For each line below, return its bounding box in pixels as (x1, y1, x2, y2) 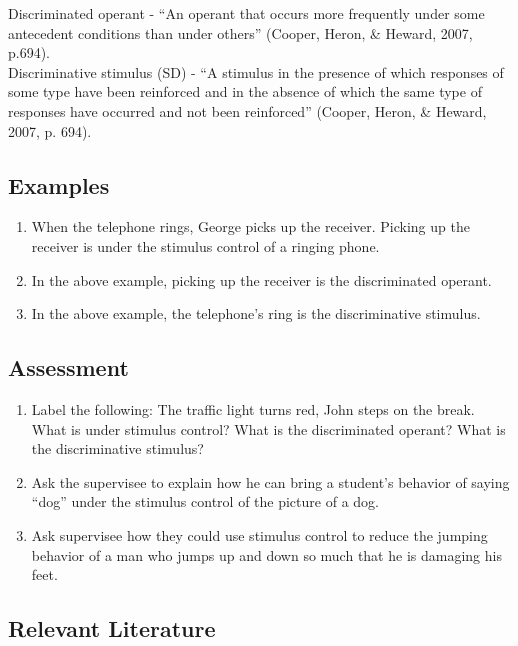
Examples (8, 169, 110, 200)
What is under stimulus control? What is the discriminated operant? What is (31, 418, 506, 439)
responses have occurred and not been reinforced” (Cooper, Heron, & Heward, (8, 100, 487, 121)
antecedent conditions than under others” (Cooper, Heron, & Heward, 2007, (8, 22, 473, 43)
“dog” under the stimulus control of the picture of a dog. (31, 491, 379, 512)
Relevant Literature (8, 613, 216, 644)
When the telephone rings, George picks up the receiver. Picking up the (31, 216, 470, 237)
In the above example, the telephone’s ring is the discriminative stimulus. (31, 303, 481, 324)
